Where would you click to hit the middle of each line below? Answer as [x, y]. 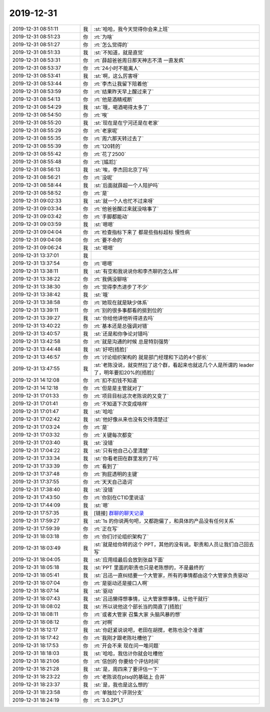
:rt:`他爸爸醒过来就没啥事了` [126, 208]
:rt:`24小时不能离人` [117, 68]
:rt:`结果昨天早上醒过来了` [124, 91]
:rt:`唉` [101, 115]
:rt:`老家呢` [106, 130]
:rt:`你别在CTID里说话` [120, 497]
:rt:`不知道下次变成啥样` [121, 403]
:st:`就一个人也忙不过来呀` [124, 201]
